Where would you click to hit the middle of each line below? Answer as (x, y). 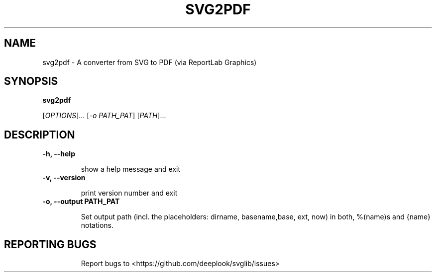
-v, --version (64, 178)
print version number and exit (129, 193)
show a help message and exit (130, 169)
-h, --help (59, 154)
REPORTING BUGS (50, 244)
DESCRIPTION (40, 135)
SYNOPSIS (31, 81)
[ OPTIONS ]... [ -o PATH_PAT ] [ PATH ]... (104, 116)
